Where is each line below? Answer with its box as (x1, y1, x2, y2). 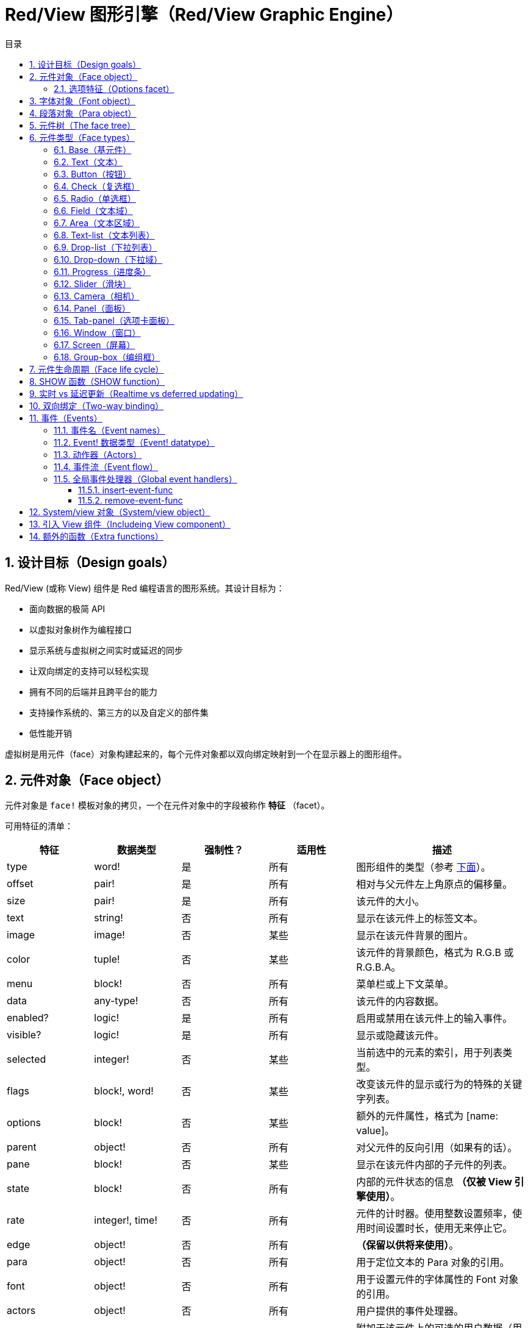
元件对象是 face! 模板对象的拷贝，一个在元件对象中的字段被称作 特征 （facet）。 (5, 800, 330, 811)
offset (7, 877, 34, 890)
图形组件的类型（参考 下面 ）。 (356, 861, 491, 874)
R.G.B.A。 (356, 961, 401, 974)
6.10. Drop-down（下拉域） (54, 254, 163, 265)
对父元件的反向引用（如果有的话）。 (356, 1141, 518, 1154)
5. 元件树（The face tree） (29, 120, 136, 130)
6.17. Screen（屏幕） (54, 339, 135, 350)
